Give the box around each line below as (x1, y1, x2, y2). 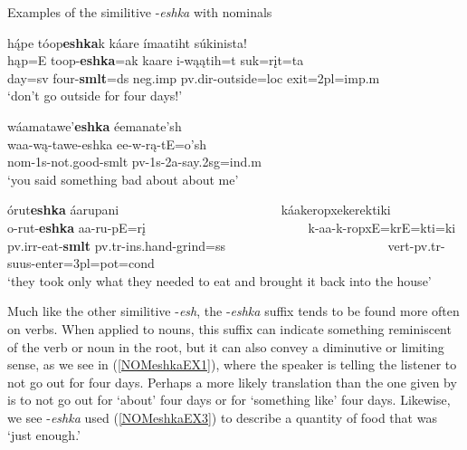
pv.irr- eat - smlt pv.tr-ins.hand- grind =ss (7, 235, 225, 254)
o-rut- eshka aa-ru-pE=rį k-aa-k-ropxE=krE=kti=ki (7, 217, 456, 236)
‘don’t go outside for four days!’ (7, 86, 183, 105)
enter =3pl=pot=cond (35, 254, 155, 273)
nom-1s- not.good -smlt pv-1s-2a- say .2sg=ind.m (7, 152, 262, 171)
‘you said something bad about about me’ (7, 169, 239, 188)
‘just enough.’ (7, 426, 81, 445)
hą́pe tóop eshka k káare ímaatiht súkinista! (7, 33, 247, 52)
